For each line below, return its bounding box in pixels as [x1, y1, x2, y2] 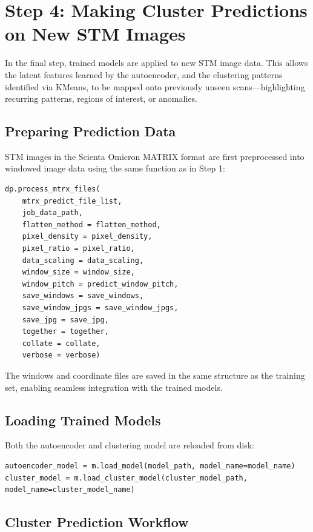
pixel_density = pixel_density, [22, 232, 153, 241]
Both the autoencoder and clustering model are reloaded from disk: [5, 439, 255, 451]
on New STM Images [5, 21, 186, 46]
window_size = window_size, [22, 268, 135, 277]
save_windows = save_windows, [22, 291, 144, 301]
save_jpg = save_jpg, [22, 315, 109, 324]
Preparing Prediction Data [5, 122, 176, 141]
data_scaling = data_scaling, [22, 256, 144, 265]
